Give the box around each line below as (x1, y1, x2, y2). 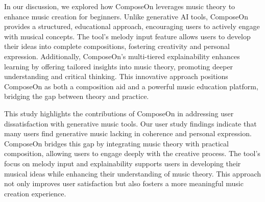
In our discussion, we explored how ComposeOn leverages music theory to (4, 1, 235, 11)
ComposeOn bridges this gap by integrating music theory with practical (4, 138, 229, 148)
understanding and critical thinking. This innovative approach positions (4, 71, 228, 82)
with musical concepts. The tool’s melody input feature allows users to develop (4, 31, 251, 41)
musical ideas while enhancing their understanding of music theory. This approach (4, 168, 261, 179)
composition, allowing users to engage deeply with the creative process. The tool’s (4, 148, 260, 159)
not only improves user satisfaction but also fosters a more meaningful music (4, 178, 244, 189)
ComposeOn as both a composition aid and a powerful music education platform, (4, 81, 258, 91)
